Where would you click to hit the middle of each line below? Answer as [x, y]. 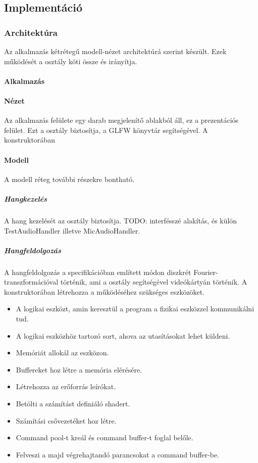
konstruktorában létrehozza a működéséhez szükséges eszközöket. [105, 291]
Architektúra [31, 32]
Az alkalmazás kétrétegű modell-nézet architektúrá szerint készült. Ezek [115, 51]
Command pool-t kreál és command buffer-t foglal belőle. [105, 437]
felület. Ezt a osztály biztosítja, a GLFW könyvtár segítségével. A [106, 130]
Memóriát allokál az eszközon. [62, 353]
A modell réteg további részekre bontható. [69, 179]
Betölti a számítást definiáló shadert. [73, 403]
